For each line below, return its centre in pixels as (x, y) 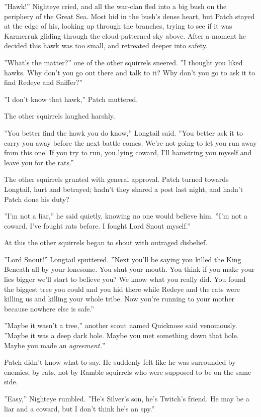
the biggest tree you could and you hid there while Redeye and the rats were (122, 289)
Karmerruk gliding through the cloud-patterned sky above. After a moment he (125, 35)
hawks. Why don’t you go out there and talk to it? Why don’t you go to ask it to (130, 72)
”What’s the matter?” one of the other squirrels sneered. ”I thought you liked (123, 62)
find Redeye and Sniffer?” (43, 82)
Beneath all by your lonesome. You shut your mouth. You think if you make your (129, 269)
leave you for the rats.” (39, 162)
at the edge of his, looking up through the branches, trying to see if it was (118, 26)
